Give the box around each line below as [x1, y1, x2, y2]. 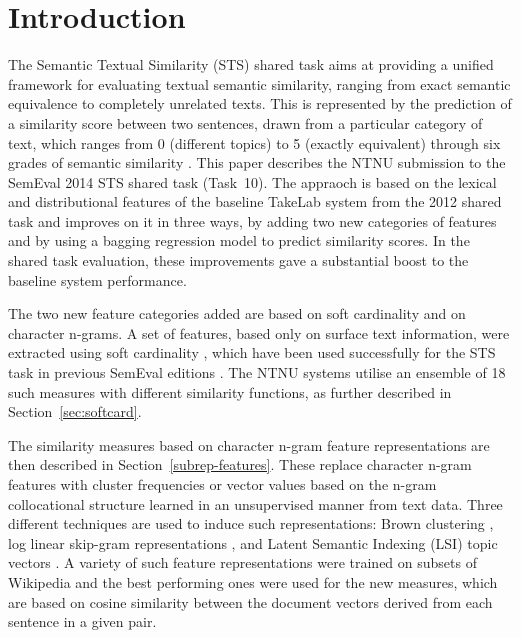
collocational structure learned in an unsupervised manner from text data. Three [8, 493, 503, 514]
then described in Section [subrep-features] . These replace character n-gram [8, 454, 472, 475]
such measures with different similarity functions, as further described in [8, 381, 452, 402]
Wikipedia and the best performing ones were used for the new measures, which [8, 571, 498, 592]
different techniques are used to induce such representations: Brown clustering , [8, 513, 494, 534]
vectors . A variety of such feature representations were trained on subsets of [8, 552, 477, 573]
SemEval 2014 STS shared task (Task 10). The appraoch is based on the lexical [8, 171, 497, 192]
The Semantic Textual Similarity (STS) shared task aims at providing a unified [8, 54, 494, 75]
